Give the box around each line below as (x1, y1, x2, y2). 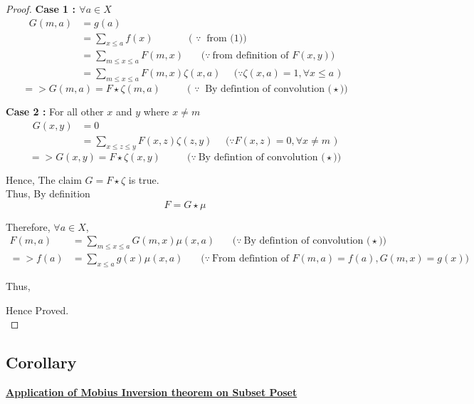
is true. (128, 172, 159, 187)
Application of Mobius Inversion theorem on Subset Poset (6, 384, 297, 399)
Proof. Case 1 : (6, 1, 75, 16)
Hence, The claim (6, 172, 82, 187)
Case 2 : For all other (6, 104, 104, 119)
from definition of (212, 51, 289, 61)
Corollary (6, 351, 77, 373)
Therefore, (6, 219, 51, 234)
